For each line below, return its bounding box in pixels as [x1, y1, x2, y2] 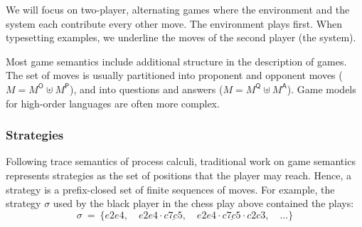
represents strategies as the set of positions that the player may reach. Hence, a [6, 167, 352, 182]
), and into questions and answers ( [70, 81, 223, 96]
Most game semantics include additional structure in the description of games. [6, 53, 347, 68]
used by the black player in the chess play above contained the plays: [53, 196, 354, 211]
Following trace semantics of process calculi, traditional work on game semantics [6, 154, 356, 169]
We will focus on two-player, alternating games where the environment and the [6, 2, 350, 16]
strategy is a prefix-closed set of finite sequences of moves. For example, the [6, 181, 335, 196]
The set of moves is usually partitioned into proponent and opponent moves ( [6, 68, 343, 83]
